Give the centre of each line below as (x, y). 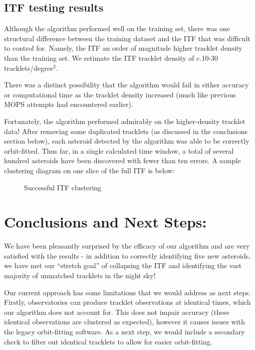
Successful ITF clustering (63, 187)
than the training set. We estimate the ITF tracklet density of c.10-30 (111, 57)
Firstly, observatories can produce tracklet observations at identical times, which (127, 302)
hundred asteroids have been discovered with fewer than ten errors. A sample (122, 160)
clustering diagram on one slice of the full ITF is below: (89, 170)
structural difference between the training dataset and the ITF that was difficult (127, 38)
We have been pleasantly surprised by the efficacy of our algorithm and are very (127, 246)
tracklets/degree (29, 68)
